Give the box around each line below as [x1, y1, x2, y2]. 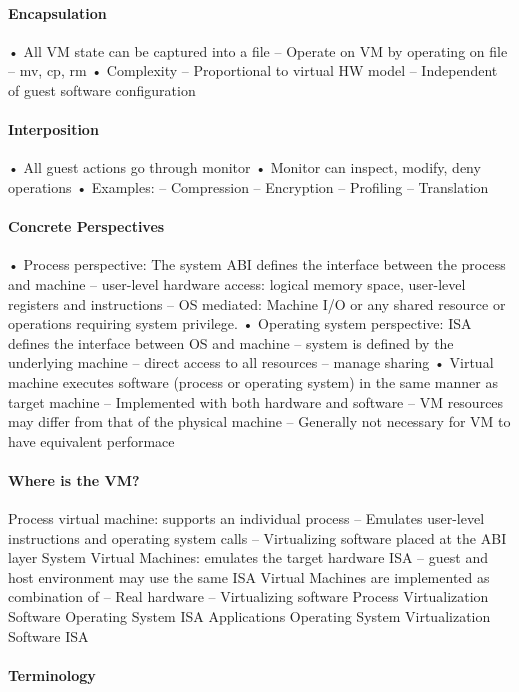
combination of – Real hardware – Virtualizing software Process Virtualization [8, 586, 489, 607]
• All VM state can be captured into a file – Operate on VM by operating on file [8, 40, 508, 61]
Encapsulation [8, 2, 107, 23]
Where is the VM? [8, 469, 140, 490]
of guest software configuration [8, 79, 196, 100]
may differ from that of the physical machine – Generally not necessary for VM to [8, 411, 511, 432]
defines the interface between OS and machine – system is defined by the [8, 332, 454, 353]
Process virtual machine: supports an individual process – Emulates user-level [8, 508, 485, 529]
